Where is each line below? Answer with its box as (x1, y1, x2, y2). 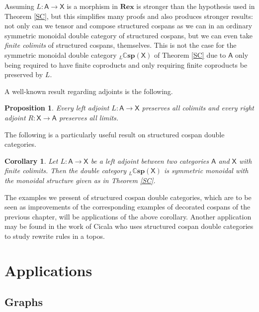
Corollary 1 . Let (4, 155, 58, 166)
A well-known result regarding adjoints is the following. (4, 86, 173, 96)
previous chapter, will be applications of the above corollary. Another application (4, 211, 252, 221)
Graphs (4, 294, 43, 310)
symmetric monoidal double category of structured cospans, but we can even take (4, 30, 253, 40)
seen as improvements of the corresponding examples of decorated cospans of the (4, 202, 251, 212)
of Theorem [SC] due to (154, 49, 226, 60)
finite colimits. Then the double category (4, 165, 126, 176)
